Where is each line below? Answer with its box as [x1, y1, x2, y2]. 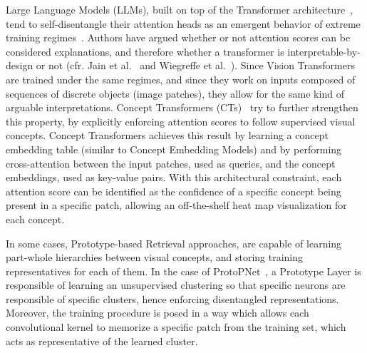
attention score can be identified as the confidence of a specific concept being [6, 183, 341, 198]
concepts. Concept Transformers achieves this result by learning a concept [6, 128, 329, 143]
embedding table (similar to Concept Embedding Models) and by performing [6, 141, 342, 156]
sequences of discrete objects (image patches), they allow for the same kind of [6, 86, 344, 101]
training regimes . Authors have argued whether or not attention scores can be [6, 30, 351, 45]
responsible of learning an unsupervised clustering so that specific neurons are [6, 277, 346, 292]
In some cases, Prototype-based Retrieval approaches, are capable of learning [6, 235, 342, 250]
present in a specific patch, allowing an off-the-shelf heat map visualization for [6, 198, 347, 213]
